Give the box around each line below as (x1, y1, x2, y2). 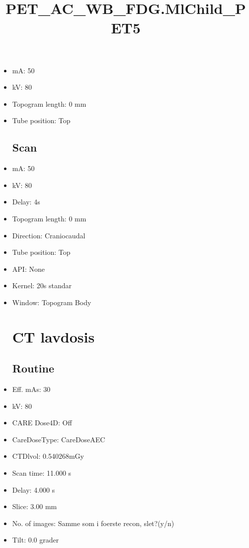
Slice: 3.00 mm (12, 501, 57, 512)
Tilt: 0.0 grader (12, 535, 59, 545)
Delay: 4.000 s (12, 484, 55, 495)
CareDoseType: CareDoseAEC (12, 434, 105, 444)
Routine (12, 361, 54, 376)
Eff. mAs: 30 (12, 384, 51, 394)
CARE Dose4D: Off (12, 417, 72, 428)
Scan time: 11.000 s (12, 468, 72, 478)
